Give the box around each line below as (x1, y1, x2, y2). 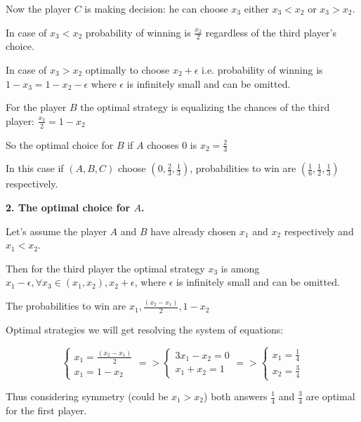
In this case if (6, 161, 64, 176)
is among (221, 261, 260, 275)
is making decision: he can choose (84, 1, 228, 15)
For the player (6, 100, 67, 114)
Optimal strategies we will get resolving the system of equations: (6, 322, 284, 337)
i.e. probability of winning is (202, 62, 323, 77)
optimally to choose (85, 62, 170, 77)
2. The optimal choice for (6, 200, 131, 215)
